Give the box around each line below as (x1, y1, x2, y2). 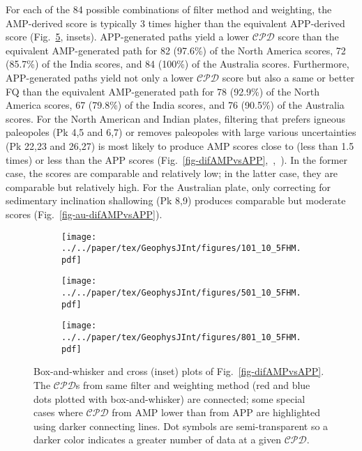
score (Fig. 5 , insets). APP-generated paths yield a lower (6, 29, 250, 44)
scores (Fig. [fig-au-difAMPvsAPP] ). (6, 206, 163, 221)
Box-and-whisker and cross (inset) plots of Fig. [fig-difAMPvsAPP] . (33, 364, 324, 379)
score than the (278, 29, 339, 44)
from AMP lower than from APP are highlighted (112, 405, 320, 420)
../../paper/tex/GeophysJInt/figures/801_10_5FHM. (61, 332, 301, 343)
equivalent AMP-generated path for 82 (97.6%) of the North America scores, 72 (6, 43, 346, 57)
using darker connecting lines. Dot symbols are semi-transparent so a (33, 418, 329, 433)
